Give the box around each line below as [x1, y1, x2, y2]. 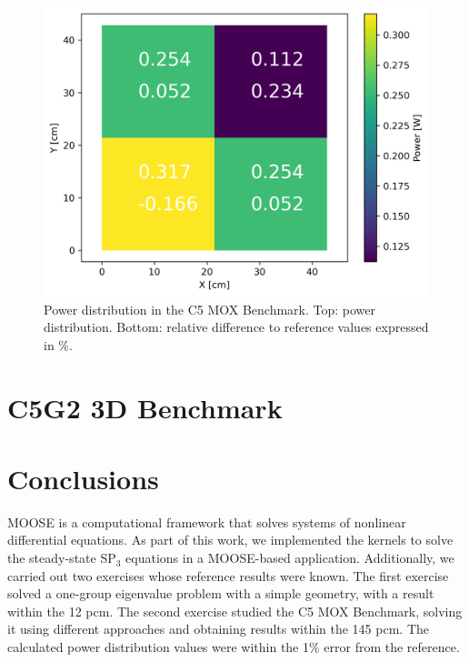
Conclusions [7, 459, 159, 496]
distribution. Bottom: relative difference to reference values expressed [44, 317, 429, 336]
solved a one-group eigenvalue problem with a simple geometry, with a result [7, 584, 434, 603]
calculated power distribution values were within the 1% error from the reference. [7, 637, 460, 657]
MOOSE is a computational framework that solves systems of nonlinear [7, 512, 406, 531]
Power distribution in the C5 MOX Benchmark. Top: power [44, 299, 376, 318]
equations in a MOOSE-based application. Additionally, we [125, 548, 454, 567]
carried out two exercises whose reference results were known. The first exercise [7, 566, 449, 585]
